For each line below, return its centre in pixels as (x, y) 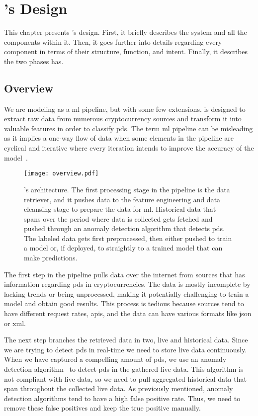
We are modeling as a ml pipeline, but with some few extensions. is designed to (125, 109)
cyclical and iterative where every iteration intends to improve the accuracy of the (129, 148)
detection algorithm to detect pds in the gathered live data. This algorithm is (124, 369)
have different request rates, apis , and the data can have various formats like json (128, 313)
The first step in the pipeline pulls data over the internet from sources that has (125, 274)
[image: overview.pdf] (61, 174)
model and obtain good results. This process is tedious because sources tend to (124, 303)
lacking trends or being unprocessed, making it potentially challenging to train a (127, 293)
